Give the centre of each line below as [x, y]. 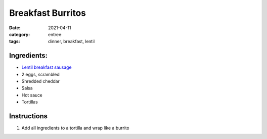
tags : [15, 42]
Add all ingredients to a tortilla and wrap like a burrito [75, 128]
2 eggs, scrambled [41, 74]
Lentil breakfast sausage [46, 67]
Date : [15, 28]
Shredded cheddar [41, 81]
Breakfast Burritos [47, 13]
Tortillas [30, 102]
